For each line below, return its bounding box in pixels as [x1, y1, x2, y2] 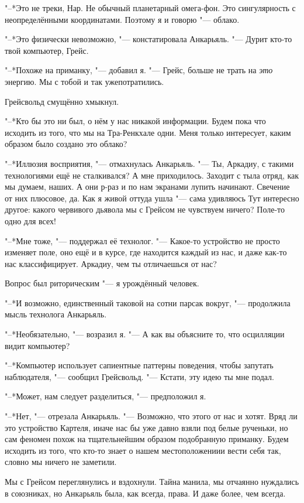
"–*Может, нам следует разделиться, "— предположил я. [5, 390, 206, 402]
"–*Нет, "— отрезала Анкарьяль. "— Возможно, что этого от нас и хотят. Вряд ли [5, 410, 298, 422]
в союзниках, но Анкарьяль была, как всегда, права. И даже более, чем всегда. [5, 487, 286, 499]
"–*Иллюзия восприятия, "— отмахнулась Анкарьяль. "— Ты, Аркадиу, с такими [5, 157, 294, 169]
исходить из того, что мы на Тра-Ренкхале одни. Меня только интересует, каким [5, 126, 291, 138]
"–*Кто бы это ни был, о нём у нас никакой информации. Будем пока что [5, 115, 266, 127]
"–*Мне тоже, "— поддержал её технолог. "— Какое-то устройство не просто [5, 234, 280, 247]
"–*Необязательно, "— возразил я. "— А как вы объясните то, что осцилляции [5, 328, 285, 340]
